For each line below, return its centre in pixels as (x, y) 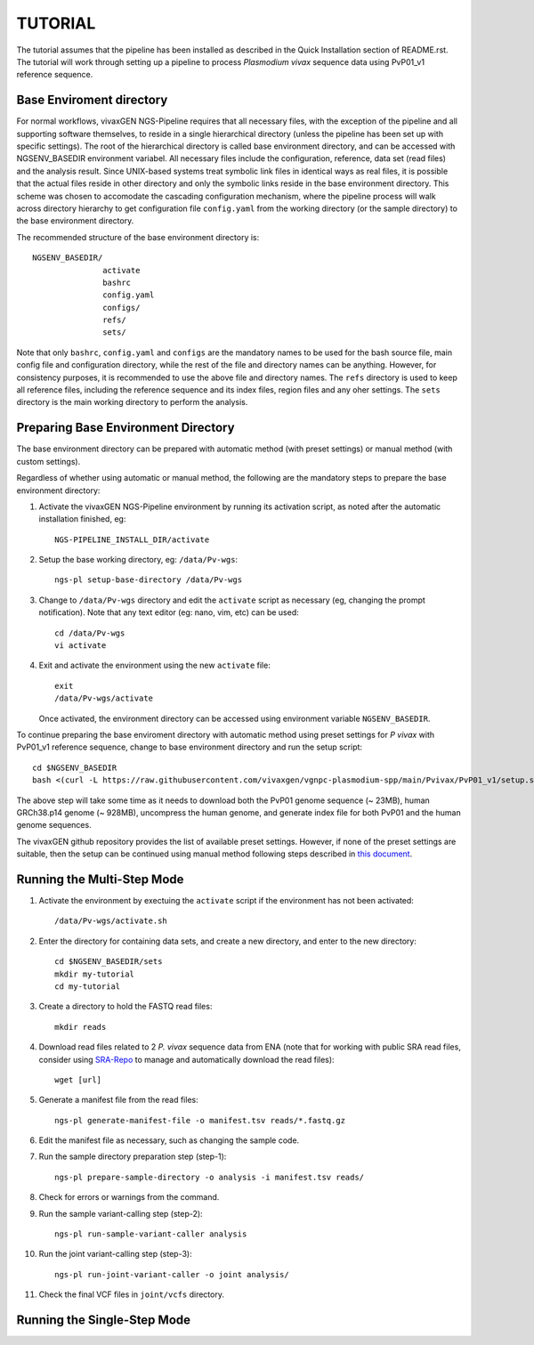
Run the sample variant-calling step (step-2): (121, 1213)
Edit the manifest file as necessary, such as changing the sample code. (169, 1140)
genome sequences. (54, 825)
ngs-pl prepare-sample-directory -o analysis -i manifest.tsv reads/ (210, 1177)
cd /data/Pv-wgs (90, 633)
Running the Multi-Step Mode (100, 879)
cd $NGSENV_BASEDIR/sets (109, 962)
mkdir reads (81, 1027)
